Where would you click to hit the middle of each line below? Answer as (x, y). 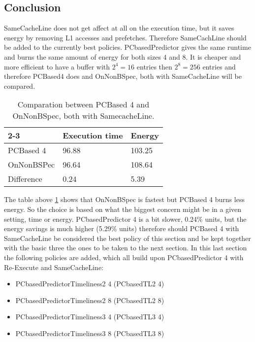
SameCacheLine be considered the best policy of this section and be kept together (127, 238)
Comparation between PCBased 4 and (83, 104)
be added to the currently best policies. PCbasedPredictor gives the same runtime (127, 47)
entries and (219, 66)
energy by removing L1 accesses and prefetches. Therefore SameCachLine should (125, 37)
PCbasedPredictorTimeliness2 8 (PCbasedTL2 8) (90, 300)
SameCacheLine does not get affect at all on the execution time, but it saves (119, 28)
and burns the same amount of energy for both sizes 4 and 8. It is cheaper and (123, 56)
